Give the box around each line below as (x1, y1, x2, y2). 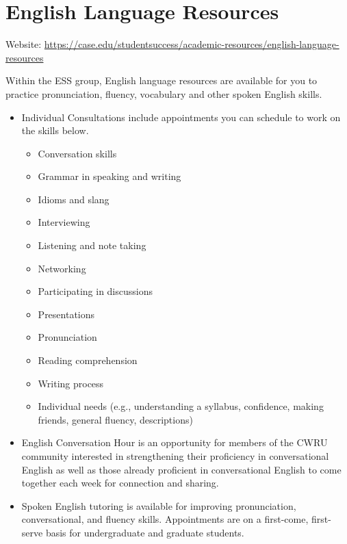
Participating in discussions (38, 284, 153, 298)
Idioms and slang (38, 192, 110, 206)
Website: (5, 37, 42, 51)
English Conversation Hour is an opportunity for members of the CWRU (21, 435, 328, 450)
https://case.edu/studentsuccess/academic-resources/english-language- (44, 37, 339, 51)
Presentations (38, 307, 95, 321)
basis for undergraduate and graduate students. (45, 525, 244, 539)
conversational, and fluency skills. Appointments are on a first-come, (21, 512, 309, 526)
